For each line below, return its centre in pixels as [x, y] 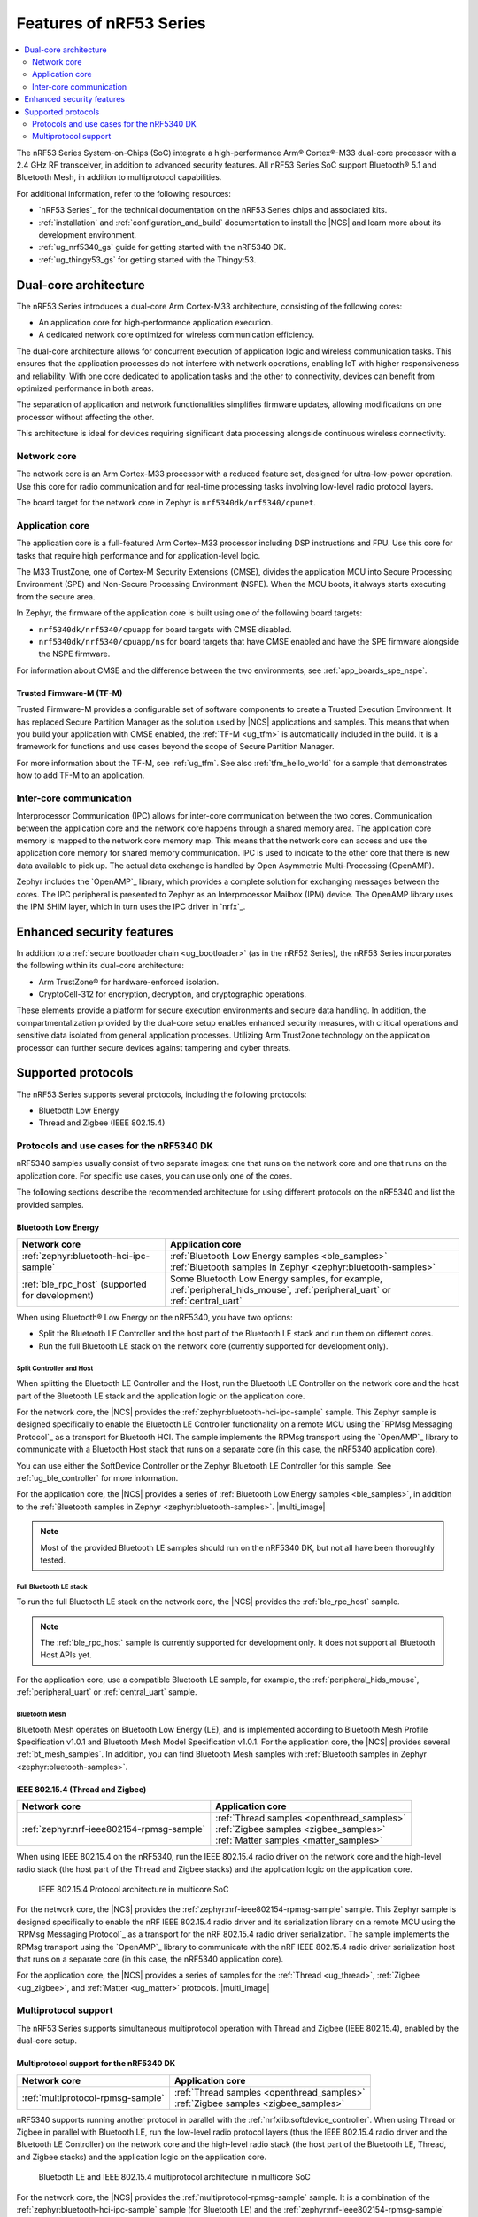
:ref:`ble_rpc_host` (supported [84, 1284]
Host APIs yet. [66, 1655]
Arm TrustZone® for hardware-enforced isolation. [129, 982]
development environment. [88, 235]
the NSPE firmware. [74, 654]
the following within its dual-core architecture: [100, 966]
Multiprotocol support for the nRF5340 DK [96, 2064]
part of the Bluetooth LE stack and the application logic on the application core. [161, 1396]
